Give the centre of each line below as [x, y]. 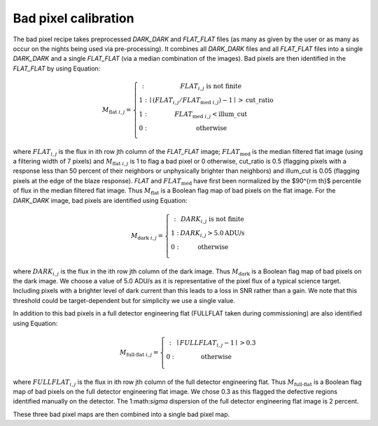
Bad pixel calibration [73, 18]
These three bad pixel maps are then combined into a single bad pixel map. [121, 414]
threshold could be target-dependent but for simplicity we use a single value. [124, 300]
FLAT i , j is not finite [210, 87]
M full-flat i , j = [139, 353]
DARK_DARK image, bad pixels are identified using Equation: [100, 200]
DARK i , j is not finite [212, 220]
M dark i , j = [147, 236]
